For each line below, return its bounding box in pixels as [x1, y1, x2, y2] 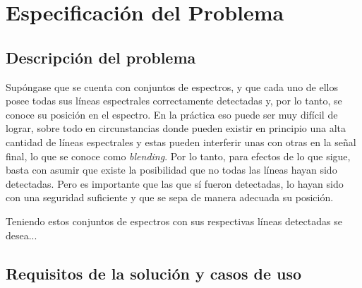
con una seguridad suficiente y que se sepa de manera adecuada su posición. [6, 190, 334, 205]
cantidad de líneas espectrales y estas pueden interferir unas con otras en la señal [6, 134, 356, 149]
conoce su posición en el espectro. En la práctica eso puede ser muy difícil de [6, 107, 338, 121]
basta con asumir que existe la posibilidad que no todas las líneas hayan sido [6, 162, 337, 177]
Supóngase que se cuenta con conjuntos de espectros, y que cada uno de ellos [6, 79, 339, 94]
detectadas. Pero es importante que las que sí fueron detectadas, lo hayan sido [6, 176, 344, 191]
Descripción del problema [6, 46, 196, 68]
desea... [6, 227, 37, 242]
